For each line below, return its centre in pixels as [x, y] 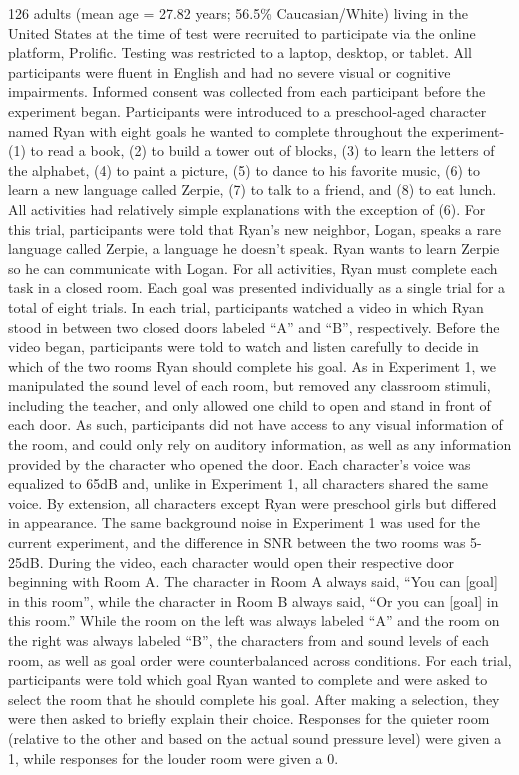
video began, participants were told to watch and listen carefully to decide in [243, 346]
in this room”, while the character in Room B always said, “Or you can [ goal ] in [253, 600]
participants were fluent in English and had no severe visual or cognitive [229, 71]
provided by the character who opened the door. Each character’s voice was [239, 463]
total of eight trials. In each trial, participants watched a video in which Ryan [246, 306]
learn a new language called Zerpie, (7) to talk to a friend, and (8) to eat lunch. [252, 189]
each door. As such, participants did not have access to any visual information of [255, 424]
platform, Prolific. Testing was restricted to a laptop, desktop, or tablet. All [240, 52]
